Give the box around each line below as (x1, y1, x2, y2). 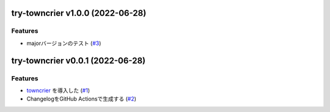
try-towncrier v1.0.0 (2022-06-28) (11, 8, 147, 18)
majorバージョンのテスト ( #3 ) (26, 40, 101, 47)
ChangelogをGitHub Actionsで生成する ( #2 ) (26, 95, 137, 103)
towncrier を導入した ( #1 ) (26, 86, 90, 94)
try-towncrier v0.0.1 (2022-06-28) (11, 55, 146, 66)
